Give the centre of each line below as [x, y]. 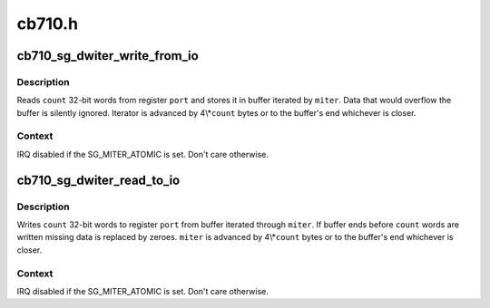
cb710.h [48, 24]
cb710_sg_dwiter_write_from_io [108, 56]
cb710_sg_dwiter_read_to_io [98, 180]
